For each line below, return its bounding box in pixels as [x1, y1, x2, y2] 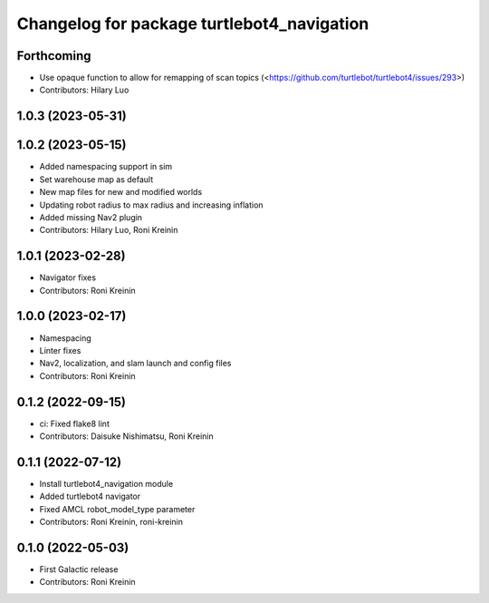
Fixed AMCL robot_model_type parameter [39, 503, 196, 514]
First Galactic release [39, 563, 119, 575]
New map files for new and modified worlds [39, 187, 203, 198]
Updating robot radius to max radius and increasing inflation [39, 199, 264, 210]
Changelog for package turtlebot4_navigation [16, 14, 369, 34]
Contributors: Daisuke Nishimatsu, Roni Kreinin [39, 431, 215, 442]
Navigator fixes [39, 272, 97, 283]
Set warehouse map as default [39, 173, 154, 185]
